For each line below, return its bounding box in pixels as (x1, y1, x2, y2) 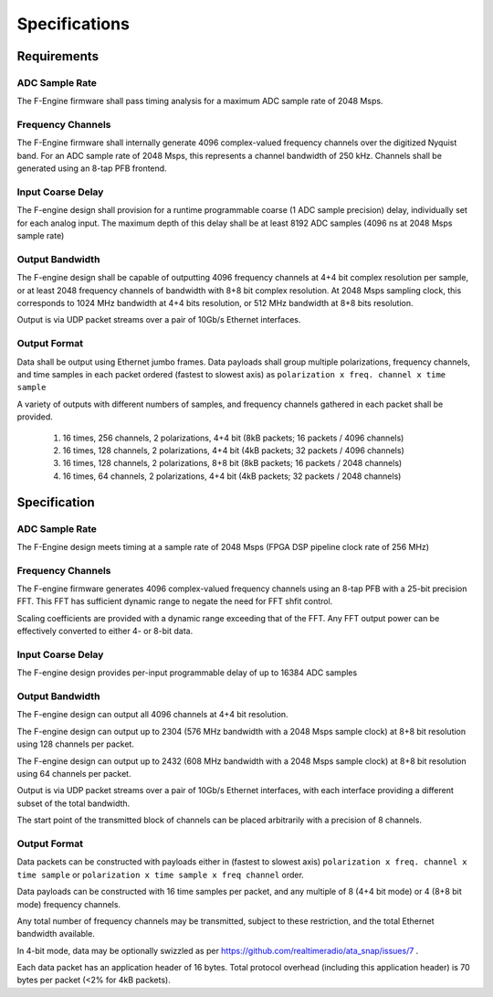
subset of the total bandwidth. (16, 798, 131, 809)
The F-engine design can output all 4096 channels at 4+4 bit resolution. (16, 709, 288, 720)
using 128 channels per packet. (16, 738, 134, 749)
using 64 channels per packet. (16, 769, 131, 780)
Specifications (16, 14, 130, 34)
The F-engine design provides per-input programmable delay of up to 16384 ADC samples (16, 667, 358, 678)
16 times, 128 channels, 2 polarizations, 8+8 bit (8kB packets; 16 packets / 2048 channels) (62, 458, 403, 469)
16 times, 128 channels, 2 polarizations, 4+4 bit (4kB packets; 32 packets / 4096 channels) (62, 444, 405, 456)
